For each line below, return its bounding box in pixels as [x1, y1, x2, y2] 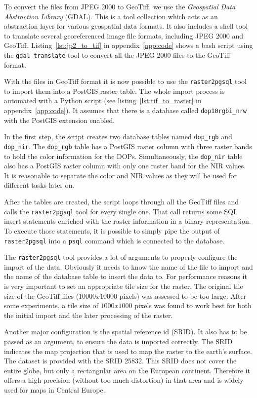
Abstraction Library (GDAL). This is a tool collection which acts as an [4, 11, 218, 21]
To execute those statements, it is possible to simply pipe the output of [4, 225, 220, 236]
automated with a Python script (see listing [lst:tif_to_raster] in [4, 95, 202, 106]
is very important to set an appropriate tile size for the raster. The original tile [4, 281, 243, 291]
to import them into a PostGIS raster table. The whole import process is [4, 85, 225, 96]
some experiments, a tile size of [4, 300, 98, 311]
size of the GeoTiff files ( [4, 290, 79, 301]
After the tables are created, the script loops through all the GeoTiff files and [4, 197, 239, 207]
